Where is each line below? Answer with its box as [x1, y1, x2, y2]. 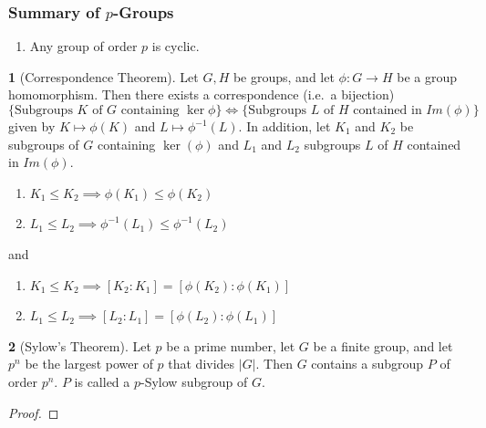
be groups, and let [233, 67, 335, 86]
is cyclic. [151, 37, 200, 56]
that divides [168, 354, 235, 373]
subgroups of [8, 134, 79, 153]
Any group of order [29, 37, 138, 56]
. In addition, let [238, 117, 331, 135]
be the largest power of [25, 354, 153, 373]
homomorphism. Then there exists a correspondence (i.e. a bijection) [8, 85, 395, 104]
